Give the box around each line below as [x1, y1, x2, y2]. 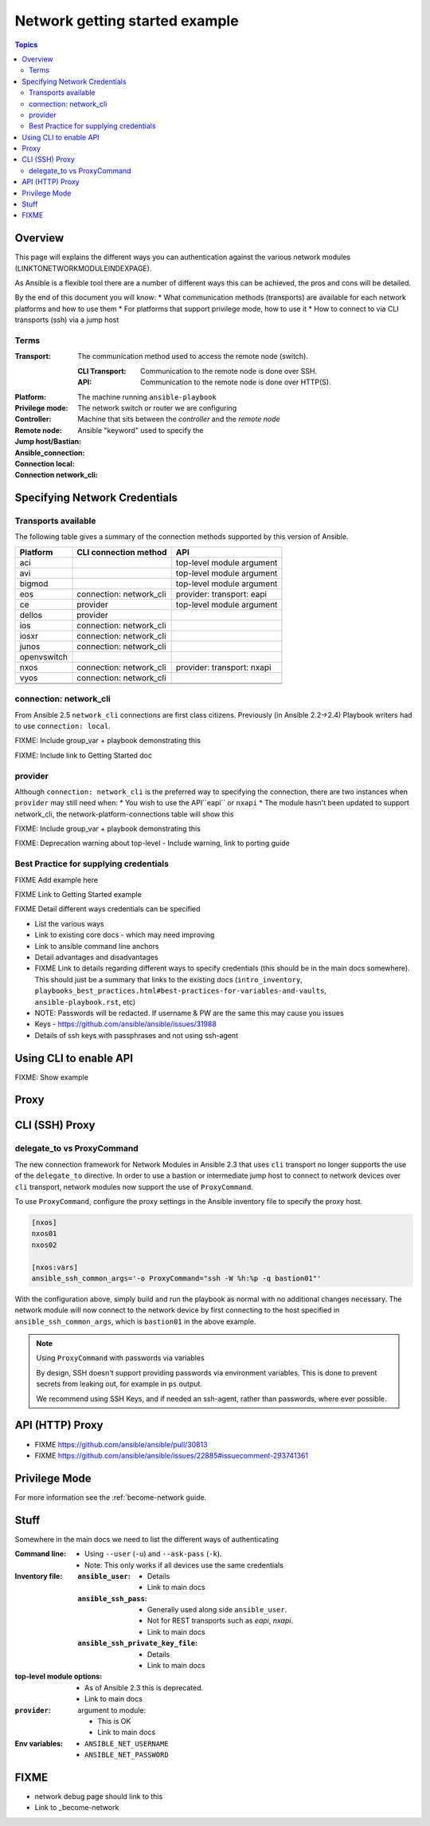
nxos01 [31, 1229, 57, 1238]
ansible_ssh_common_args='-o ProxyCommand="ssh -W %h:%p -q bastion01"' [31, 1273, 322, 1283]
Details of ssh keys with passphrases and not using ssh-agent [34, 1030, 239, 1040]
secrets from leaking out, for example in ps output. [36, 1379, 203, 1389]
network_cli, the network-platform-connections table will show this [14, 809, 234, 819]
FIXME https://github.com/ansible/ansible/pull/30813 [34, 1439, 208, 1449]
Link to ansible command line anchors [34, 941, 159, 950]
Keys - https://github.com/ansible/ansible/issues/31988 [34, 1019, 217, 1029]
